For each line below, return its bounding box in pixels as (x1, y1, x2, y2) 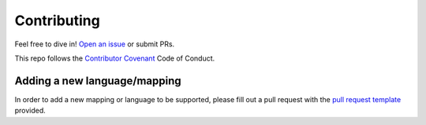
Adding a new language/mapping (14, 74, 181, 87)
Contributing (14, 12, 100, 29)
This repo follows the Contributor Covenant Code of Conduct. (14, 53, 215, 63)
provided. (14, 106, 47, 116)
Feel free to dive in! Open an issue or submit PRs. (14, 39, 175, 49)
